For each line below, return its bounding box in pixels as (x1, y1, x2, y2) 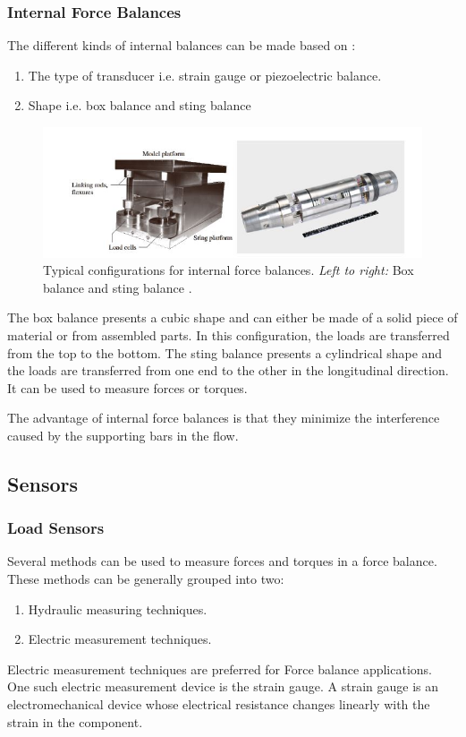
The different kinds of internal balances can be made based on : (7, 36, 356, 55)
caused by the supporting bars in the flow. (7, 425, 239, 444)
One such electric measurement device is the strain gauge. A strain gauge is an (7, 677, 438, 696)
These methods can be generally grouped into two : (7, 570, 284, 588)
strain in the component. (7, 712, 143, 731)
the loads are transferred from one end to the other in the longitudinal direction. (7, 361, 449, 380)
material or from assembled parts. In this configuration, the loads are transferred (7, 325, 450, 344)
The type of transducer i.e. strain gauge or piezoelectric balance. (28, 65, 382, 84)
